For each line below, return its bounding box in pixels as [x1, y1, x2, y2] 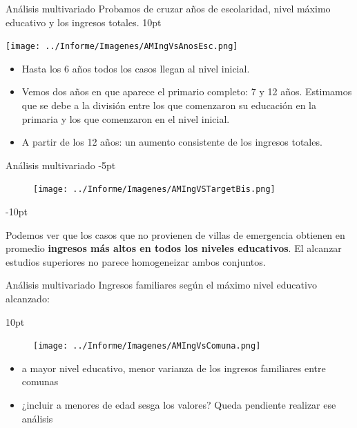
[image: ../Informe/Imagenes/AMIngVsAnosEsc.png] [6, 41, 238, 52]
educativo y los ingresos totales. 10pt [6, 14, 162, 29]
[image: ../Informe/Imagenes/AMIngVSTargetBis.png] [33, 184, 276, 195]
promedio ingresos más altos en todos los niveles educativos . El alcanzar [6, 241, 342, 255]
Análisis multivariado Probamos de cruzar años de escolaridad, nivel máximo [6, 1, 331, 15]
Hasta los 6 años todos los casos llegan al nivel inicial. [21, 61, 250, 75]
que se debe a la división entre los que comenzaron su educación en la [21, 98, 316, 113]
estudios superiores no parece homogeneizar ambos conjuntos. [6, 254, 266, 269]
